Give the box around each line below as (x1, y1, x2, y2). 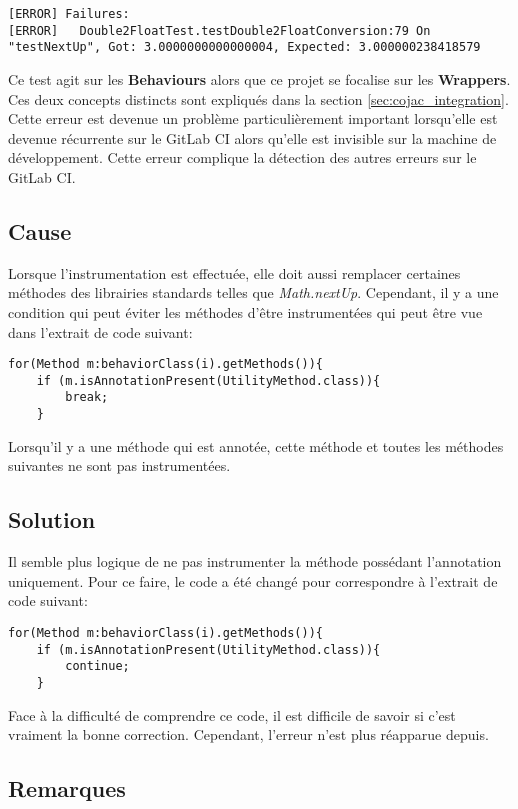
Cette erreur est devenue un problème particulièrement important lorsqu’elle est (8, 108, 498, 129)
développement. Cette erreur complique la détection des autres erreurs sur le (8, 147, 477, 168)
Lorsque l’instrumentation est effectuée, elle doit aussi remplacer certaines (8, 262, 461, 283)
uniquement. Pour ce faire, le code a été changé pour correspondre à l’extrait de (8, 570, 498, 591)
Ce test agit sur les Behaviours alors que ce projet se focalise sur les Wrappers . (8, 68, 511, 89)
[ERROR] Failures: (8, 7, 130, 21)
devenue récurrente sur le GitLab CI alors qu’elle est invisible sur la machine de (8, 127, 497, 148)
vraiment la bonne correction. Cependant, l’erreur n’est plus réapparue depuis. (8, 724, 489, 745)
